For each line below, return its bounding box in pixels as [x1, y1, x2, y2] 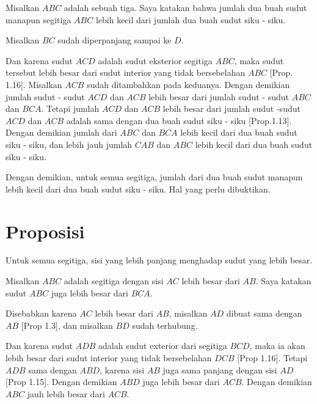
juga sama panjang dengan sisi [162, 363, 277, 376]
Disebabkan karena [5, 307, 77, 320]
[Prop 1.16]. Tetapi [237, 351, 308, 364]
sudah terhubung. [132, 318, 198, 331]
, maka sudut [234, 54, 284, 67]
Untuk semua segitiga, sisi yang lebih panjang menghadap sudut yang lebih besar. [5, 254, 313, 266]
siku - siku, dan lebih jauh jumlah [5, 138, 133, 150]
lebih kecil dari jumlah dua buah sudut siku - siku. [95, 13, 286, 26]
